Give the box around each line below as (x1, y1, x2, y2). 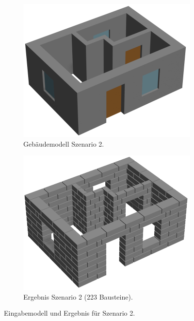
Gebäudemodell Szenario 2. (23, 138, 104, 149)
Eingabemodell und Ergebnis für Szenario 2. (4, 308, 135, 318)
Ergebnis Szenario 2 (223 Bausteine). (23, 291, 133, 302)
